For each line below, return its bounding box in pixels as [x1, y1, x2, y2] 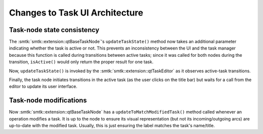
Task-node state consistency [9, 26, 99, 34]
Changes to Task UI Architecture [9, 7, 144, 18]
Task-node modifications [9, 96, 87, 104]
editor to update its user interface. [9, 84, 77, 89]
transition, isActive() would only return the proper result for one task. [9, 59, 153, 65]
